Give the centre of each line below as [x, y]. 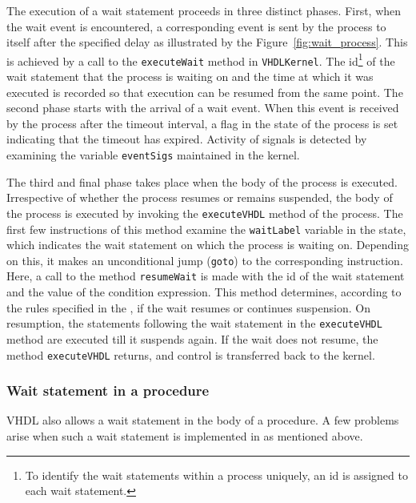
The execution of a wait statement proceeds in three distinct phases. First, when [204, 10]
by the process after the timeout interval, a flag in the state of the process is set [202, 123]
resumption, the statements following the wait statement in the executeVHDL [194, 323]
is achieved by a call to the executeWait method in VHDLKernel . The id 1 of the [201, 59]
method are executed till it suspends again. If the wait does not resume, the [192, 338]
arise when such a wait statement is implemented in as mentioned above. [185, 436]
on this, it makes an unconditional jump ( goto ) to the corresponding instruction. [205, 260]
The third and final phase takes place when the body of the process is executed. [202, 181]
